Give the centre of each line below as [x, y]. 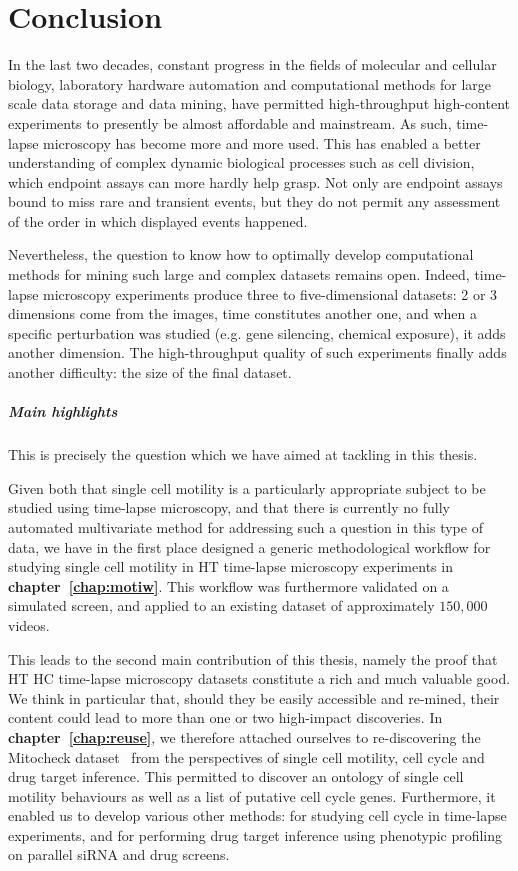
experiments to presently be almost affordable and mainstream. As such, [230, 122]
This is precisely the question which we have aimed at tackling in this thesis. [243, 454]
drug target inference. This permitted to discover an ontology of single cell [236, 776]
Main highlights [63, 411]
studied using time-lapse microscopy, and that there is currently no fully [229, 507]
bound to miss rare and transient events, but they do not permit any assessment [254, 201]
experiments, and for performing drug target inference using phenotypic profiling [255, 834]
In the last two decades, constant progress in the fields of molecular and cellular [252, 64]
